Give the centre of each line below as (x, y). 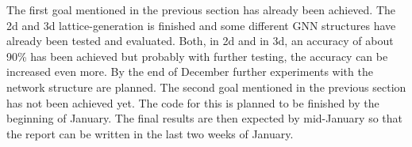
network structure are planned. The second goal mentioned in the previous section (206, 87)
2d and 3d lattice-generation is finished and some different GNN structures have (201, 25)
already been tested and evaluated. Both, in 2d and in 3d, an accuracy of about (200, 41)
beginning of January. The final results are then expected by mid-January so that (204, 118)
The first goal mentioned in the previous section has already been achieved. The (201, 9)
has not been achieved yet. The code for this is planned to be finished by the (193, 102)
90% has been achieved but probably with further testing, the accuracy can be (197, 56)
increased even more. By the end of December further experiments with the (190, 72)
